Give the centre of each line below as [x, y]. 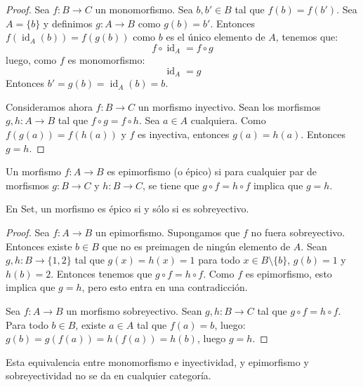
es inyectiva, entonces [184, 134]
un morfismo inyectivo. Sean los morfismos [229, 106]
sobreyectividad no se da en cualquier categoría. [108, 375]
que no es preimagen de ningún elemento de [196, 246]
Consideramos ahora [49, 106]
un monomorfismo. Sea [144, 9]
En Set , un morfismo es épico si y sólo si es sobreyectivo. [127, 209]
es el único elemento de [216, 37]
